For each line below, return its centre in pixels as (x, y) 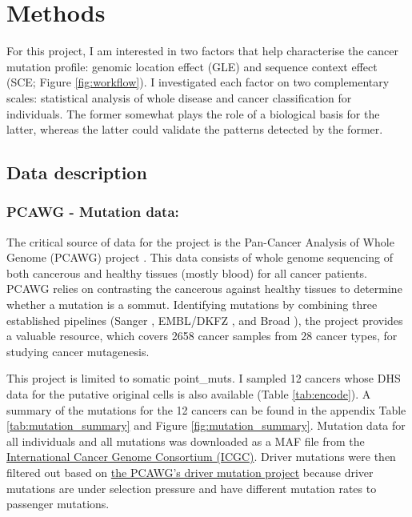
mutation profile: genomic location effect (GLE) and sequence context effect (192, 66)
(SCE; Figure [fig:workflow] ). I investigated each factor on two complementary (198, 82)
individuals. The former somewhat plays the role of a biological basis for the (193, 113)
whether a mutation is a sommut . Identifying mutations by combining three (192, 305)
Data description (77, 172)
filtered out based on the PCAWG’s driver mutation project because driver (190, 472)
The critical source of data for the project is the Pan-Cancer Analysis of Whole (200, 241)
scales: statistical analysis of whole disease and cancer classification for (179, 97)
